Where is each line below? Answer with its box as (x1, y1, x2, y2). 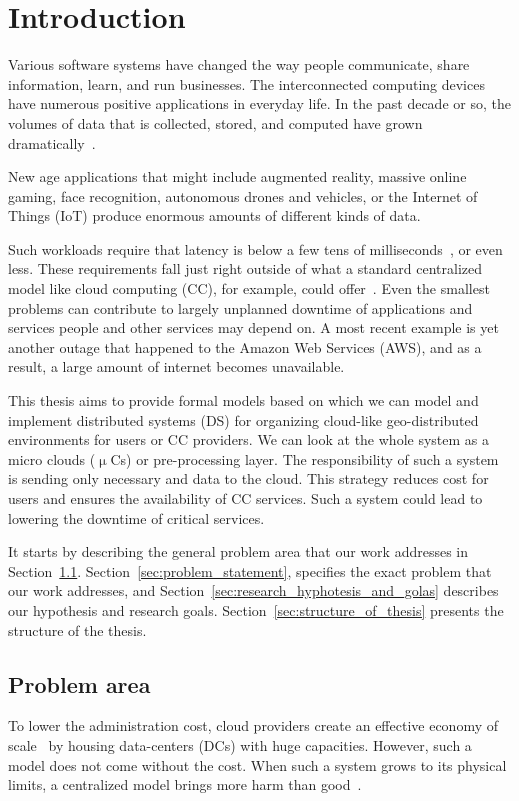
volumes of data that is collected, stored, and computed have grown (8, 112, 423, 133)
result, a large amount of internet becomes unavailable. (8, 356, 345, 377)
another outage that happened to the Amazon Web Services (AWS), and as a (8, 336, 482, 357)
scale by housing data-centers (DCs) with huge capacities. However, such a (8, 734, 472, 755)
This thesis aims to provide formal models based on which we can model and (8, 390, 479, 411)
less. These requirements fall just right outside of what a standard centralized (8, 258, 482, 279)
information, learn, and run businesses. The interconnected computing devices (8, 73, 485, 94)
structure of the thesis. (8, 619, 147, 640)
